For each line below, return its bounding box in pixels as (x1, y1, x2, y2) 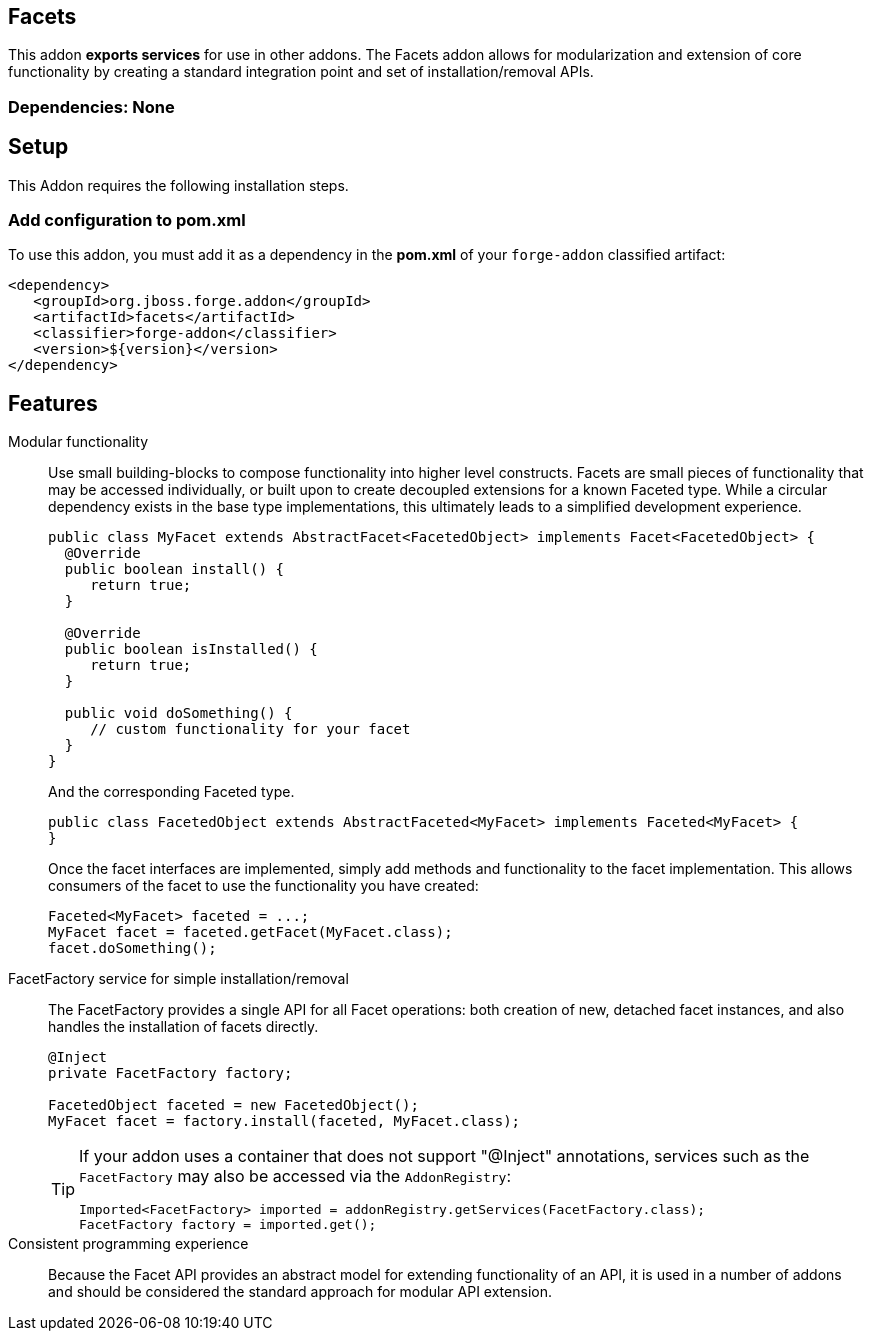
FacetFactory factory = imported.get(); (79, 1217, 377, 1233)
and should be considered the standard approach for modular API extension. (48, 1283, 552, 1301)
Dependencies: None (8, 96, 175, 117)
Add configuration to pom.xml (8, 210, 246, 231)
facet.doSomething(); (48, 940, 217, 957)
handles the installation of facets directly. (48, 1018, 319, 1036)
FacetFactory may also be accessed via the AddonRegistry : (79, 1166, 512, 1187)
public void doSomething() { (64, 705, 293, 722)
